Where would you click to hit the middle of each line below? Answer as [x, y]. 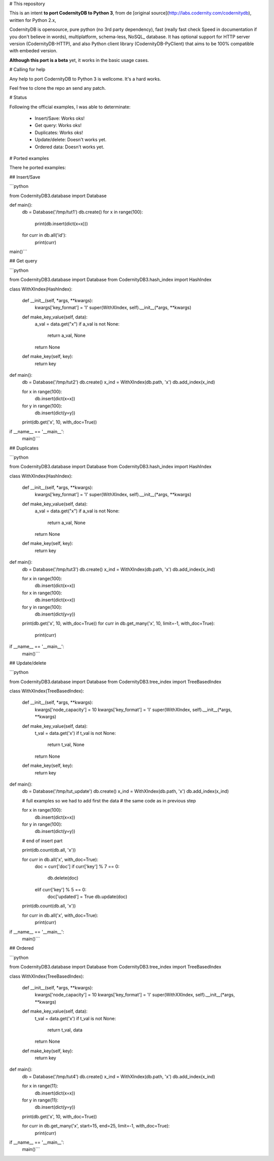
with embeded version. [33, 51]
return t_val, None [66, 745]
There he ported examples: [38, 168]
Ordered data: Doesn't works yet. [70, 147]
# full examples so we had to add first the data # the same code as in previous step [109, 800]
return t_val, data [65, 1030]
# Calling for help [27, 70]
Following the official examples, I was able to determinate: [70, 107]
